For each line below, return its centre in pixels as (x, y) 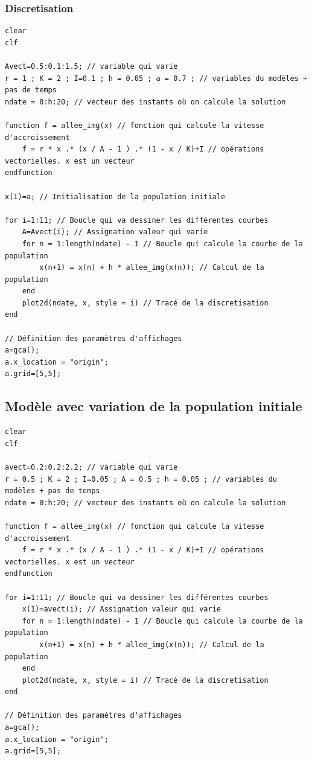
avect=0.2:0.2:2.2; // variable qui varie (91, 468)
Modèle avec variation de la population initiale (154, 406)
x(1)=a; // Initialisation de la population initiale (115, 196)
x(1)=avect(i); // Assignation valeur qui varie (121, 609)
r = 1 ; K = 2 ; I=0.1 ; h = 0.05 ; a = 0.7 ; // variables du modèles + (156, 78)
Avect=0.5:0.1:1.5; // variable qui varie (91, 66)
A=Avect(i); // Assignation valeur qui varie (115, 232)
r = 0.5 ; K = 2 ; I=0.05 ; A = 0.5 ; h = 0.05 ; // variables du (141, 479)
